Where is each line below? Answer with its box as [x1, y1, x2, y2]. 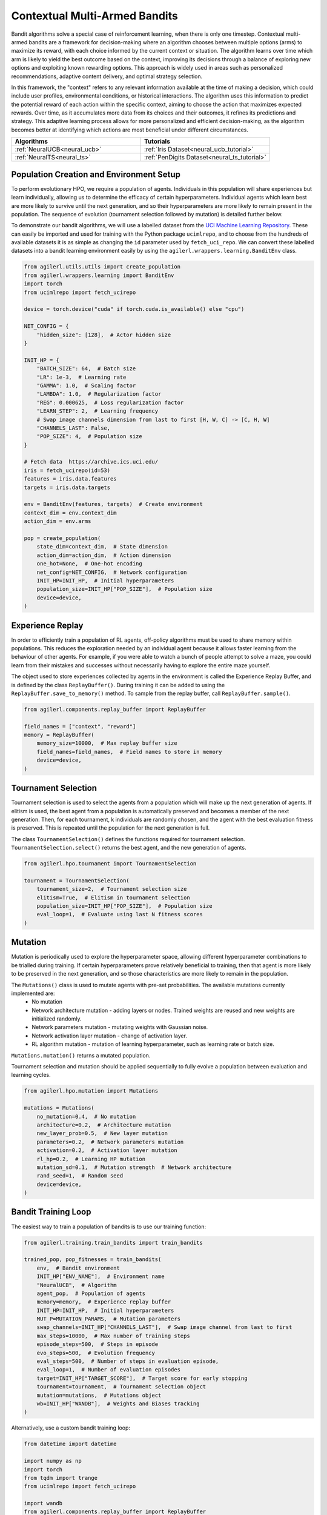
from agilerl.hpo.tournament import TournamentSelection [24, 861, 197, 867]
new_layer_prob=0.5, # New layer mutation [36, 1130, 168, 1137]
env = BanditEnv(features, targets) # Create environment [24, 501, 203, 508]
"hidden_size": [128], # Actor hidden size [36, 331, 171, 338]
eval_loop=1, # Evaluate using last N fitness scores [36, 911, 203, 918]
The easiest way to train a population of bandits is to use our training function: [11, 1223, 206, 1230]
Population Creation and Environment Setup [11, 169, 181, 179]
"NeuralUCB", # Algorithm [36, 1282, 117, 1288]
